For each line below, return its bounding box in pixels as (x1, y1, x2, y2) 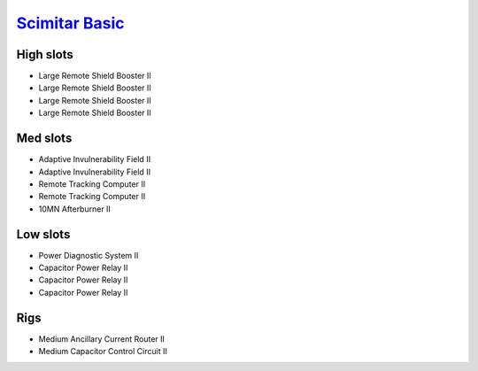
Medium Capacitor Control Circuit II (38, 346, 167, 357)
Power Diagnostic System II (38, 250, 139, 260)
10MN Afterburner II (38, 204, 111, 214)
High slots (16, 47, 74, 62)
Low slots (16, 227, 71, 242)
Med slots (16, 131, 73, 146)
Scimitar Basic (16, 13, 125, 33)
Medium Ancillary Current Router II (38, 333, 166, 344)
